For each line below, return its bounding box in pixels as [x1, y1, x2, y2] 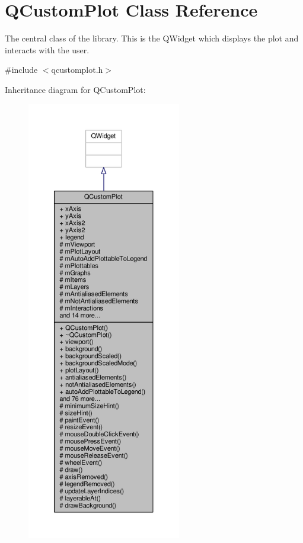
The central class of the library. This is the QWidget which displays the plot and [5, 32, 299, 44]
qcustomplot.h [51, 63, 103, 76]
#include [5, 63, 38, 76]
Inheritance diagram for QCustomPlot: [5, 83, 146, 95]
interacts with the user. [5, 43, 90, 56]
